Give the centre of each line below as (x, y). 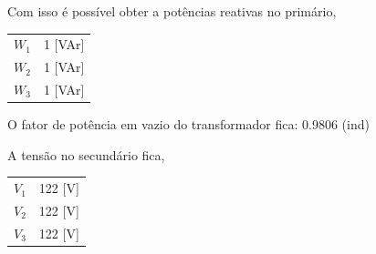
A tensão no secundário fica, (86, 154)
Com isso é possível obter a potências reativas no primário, (172, 11)
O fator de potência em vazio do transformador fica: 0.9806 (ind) (188, 124)
